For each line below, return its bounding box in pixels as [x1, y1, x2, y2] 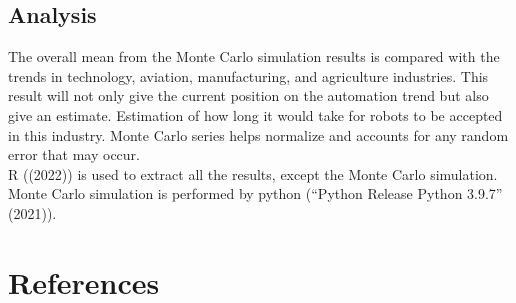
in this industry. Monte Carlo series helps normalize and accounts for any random [8, 124, 509, 145]
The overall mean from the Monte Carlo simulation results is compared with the [8, 46, 500, 67]
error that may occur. [8, 144, 140, 165]
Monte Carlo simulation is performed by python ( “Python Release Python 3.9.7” [8, 183, 503, 204]
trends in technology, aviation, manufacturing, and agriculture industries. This [8, 65, 489, 86]
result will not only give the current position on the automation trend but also [8, 85, 489, 106]
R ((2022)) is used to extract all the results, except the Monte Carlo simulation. [8, 163, 498, 184]
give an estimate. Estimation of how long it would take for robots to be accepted [8, 104, 503, 125]
